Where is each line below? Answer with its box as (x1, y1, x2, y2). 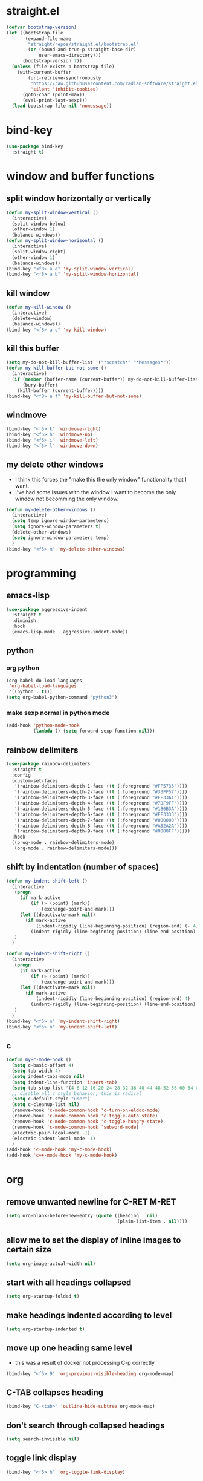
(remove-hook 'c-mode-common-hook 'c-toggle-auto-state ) (11, 1113, 158, 1119)
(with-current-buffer (17, 69, 71, 75)
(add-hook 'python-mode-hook (6, 722, 80, 728)
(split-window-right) (11, 249, 66, 255)
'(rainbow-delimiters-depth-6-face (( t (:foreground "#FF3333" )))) (14, 811, 188, 817)
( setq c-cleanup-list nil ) (11, 1102, 80, 1108)
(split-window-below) (11, 221, 66, 227)
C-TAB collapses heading (6, 1387, 104, 1398)
